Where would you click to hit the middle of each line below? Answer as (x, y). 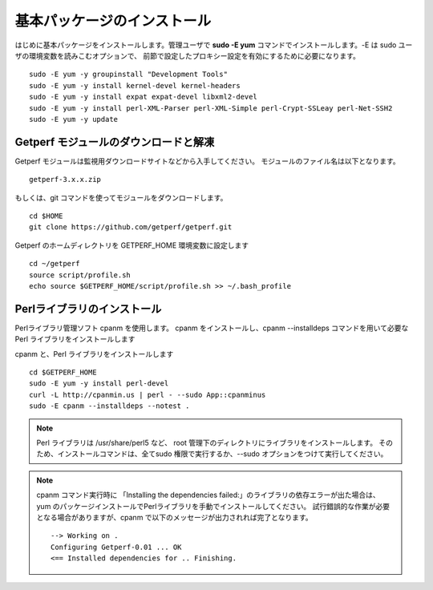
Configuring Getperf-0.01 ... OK (116, 547)
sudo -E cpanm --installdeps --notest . (109, 406)
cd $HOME (46, 216)
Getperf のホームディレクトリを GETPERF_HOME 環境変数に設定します (132, 245)
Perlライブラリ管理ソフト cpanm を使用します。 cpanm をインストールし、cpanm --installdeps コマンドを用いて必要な (212, 328)
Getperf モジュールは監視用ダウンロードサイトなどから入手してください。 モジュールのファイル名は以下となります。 (207, 161)
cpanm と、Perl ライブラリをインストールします (94, 354)
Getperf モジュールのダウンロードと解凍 (115, 141)
